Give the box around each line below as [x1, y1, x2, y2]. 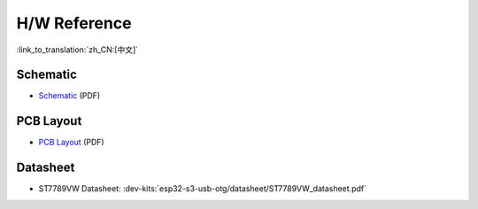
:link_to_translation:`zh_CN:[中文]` [16, 44, 139, 55]
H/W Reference [16, 13, 132, 33]
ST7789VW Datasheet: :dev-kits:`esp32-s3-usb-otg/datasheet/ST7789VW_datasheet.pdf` [38, 183, 367, 194]
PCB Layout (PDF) [38, 137, 105, 148]
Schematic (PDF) [38, 90, 101, 101]
